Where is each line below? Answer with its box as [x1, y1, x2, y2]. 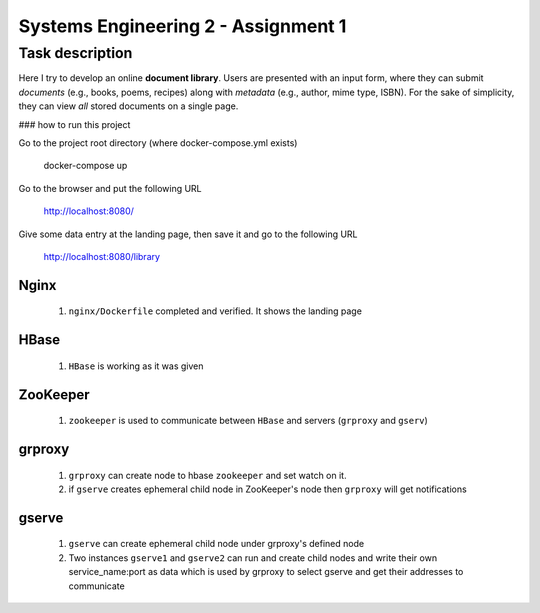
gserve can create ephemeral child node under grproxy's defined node [68, 538, 365, 550]
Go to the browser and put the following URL [18, 182, 202, 194]
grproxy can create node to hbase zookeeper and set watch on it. [68, 469, 347, 481]
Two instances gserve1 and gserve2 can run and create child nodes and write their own [68, 551, 438, 564]
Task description [18, 44, 133, 62]
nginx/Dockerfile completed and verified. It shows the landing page [68, 305, 362, 317]
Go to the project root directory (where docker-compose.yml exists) [18, 136, 298, 149]
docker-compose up [43, 160, 128, 172]
